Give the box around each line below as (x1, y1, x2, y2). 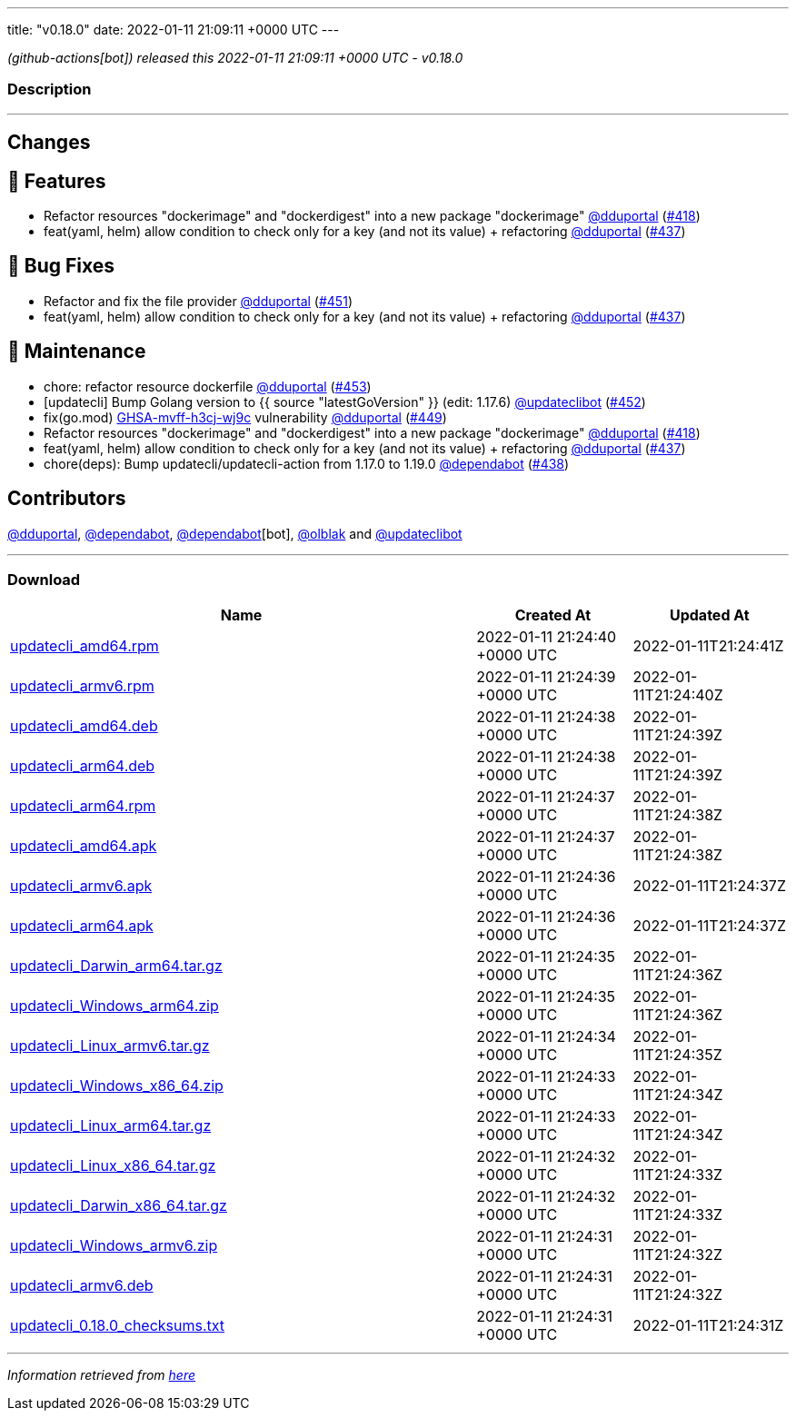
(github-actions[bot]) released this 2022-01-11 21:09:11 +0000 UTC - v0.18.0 (7, 50, 463, 65)
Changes (7, 131, 91, 154)
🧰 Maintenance (7, 340, 146, 363)
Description (7, 80, 92, 99)
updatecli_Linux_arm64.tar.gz (10, 1116, 212, 1135)
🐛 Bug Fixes (7, 254, 115, 278)
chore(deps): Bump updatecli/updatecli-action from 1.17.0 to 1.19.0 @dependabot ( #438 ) (44, 455, 570, 471)
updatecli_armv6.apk (10, 877, 153, 896)
